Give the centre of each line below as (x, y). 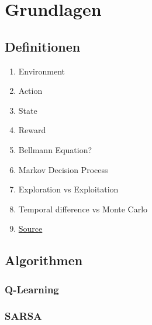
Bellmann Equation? (55, 149)
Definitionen (43, 46)
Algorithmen (44, 260)
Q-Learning (32, 289)
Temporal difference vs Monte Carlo (83, 209)
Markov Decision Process (63, 169)
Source (30, 228)
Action (30, 91)
